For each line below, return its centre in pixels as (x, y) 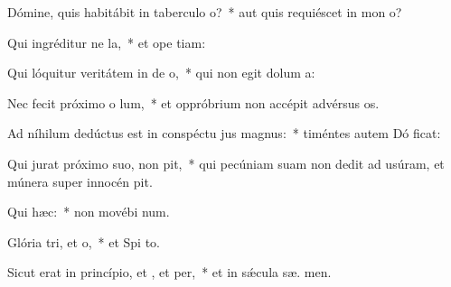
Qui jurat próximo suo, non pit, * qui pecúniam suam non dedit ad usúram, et (226, 163)
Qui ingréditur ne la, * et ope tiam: (107, 42)
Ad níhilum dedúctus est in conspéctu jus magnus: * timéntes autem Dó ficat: (224, 133)
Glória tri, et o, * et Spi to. (84, 241)
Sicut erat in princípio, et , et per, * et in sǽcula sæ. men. (169, 272)
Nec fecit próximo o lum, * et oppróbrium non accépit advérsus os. (193, 102)
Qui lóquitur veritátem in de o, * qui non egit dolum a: (161, 73)
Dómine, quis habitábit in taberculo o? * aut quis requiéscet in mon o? (205, 12)
